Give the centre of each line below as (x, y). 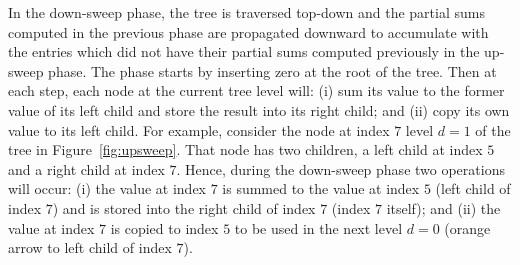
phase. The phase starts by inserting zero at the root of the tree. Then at (272, 70)
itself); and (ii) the (443, 207)
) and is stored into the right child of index (184, 207)
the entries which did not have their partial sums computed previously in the (244, 51)
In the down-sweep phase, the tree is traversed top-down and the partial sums (246, 12)
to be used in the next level (318, 227)
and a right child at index (86, 168)
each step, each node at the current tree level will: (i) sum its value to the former (256, 90)
